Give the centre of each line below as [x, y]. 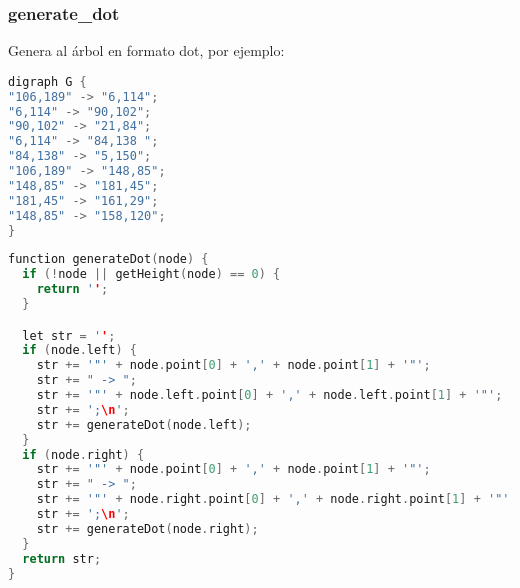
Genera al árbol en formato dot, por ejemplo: [146, 50]
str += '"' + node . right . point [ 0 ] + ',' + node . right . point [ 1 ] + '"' [273, 499]
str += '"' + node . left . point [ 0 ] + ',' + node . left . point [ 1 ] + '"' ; [269, 395]
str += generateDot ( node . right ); [147, 528]
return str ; [62, 558]
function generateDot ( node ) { [108, 259]
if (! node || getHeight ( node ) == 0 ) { [151, 274]
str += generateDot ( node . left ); [144, 424]
